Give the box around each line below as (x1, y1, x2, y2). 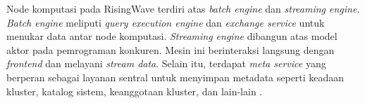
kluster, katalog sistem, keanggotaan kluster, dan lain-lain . (6, 83, 263, 98)
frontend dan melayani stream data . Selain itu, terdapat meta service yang (6, 56, 326, 71)
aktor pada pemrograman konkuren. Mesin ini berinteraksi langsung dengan (6, 42, 335, 57)
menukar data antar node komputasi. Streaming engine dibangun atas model (6, 29, 338, 43)
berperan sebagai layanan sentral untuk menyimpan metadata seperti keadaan (6, 69, 345, 84)
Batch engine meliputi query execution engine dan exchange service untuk (6, 15, 325, 29)
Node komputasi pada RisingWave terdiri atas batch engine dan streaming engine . (6, 1, 360, 15)
